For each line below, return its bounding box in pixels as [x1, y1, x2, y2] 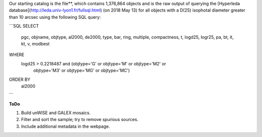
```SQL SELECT [9, 23, 39, 29]
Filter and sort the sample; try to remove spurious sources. [21, 117, 138, 122]
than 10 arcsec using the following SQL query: [9, 14, 101, 20]
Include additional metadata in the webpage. [21, 123, 110, 129]
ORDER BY [9, 76, 31, 82]
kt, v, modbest [21, 41, 50, 46]
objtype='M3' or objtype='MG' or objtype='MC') [33, 68, 130, 74]
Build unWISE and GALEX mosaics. [21, 110, 91, 116]
